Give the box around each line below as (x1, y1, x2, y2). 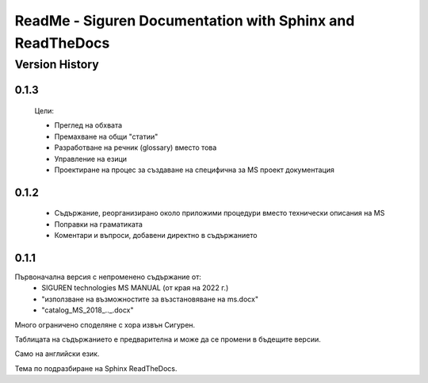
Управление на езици (54, 154, 127, 163)
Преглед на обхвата (54, 121, 123, 130)
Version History (14, 57, 99, 71)
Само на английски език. (14, 349, 100, 358)
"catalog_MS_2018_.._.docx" (41, 305, 134, 315)
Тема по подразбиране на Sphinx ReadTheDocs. (14, 363, 178, 373)
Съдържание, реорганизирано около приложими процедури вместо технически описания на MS (54, 209, 385, 218)
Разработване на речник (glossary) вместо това (54, 143, 217, 152)
